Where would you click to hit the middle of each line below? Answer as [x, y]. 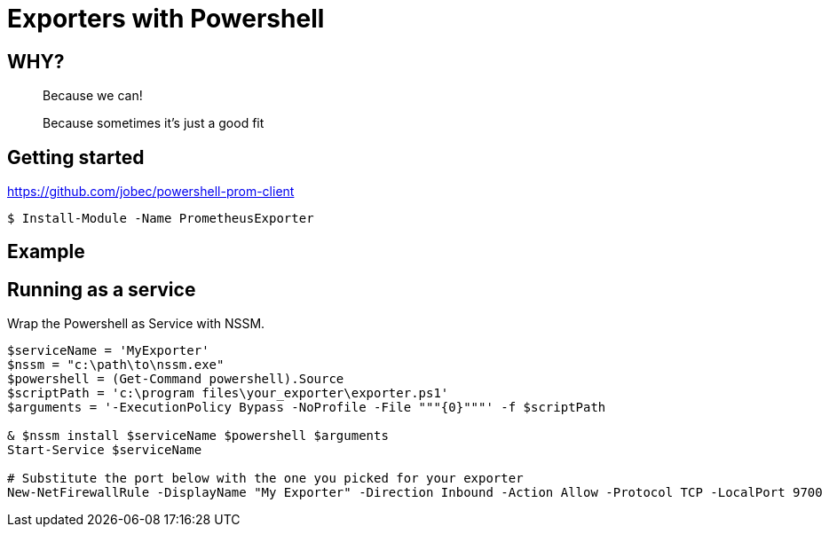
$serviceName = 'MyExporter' [108, 351]
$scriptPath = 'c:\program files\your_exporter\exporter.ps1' [228, 393]
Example [46, 252]
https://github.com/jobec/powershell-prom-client [151, 192]
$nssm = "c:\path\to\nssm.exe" [116, 365]
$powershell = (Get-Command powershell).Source [176, 379]
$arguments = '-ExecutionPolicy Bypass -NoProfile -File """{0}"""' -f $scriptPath [307, 408]
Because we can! [93, 96]
